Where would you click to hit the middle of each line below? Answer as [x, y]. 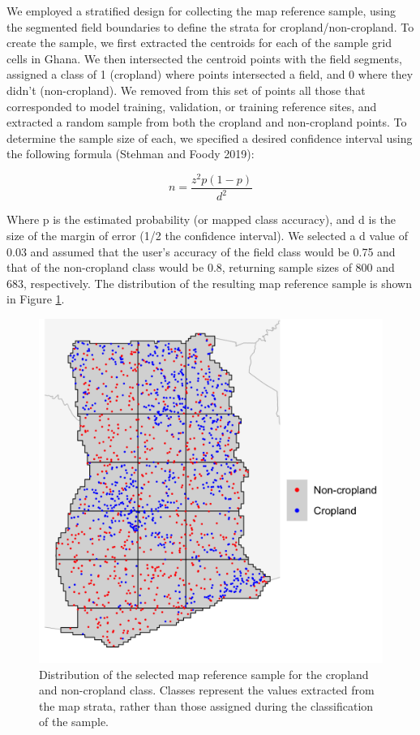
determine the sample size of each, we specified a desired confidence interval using [210, 138]
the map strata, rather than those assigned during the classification [206, 705]
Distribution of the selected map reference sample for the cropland [204, 674]
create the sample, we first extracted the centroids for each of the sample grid [199, 43]
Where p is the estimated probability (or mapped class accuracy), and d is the [201, 219]
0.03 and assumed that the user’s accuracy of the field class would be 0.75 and [201, 251]
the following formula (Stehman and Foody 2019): [131, 154]
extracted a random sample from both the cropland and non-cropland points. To [207, 122]
